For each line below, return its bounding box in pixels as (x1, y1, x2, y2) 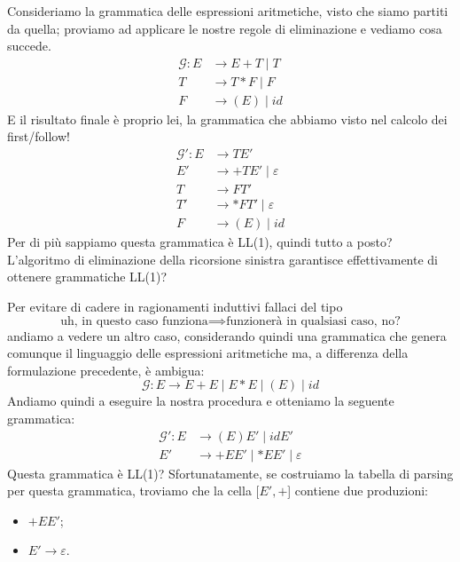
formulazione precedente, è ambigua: (7, 360, 205, 379)
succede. (7, 36, 51, 55)
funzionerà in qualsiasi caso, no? (226, 314, 401, 328)
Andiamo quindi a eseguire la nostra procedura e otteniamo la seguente (7, 392, 394, 410)
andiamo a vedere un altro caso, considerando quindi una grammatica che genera (7, 326, 447, 344)
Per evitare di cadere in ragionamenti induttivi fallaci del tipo (7, 297, 343, 315)
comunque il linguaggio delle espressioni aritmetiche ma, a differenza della (7, 344, 409, 362)
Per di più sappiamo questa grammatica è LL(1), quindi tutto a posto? (7, 233, 393, 251)
